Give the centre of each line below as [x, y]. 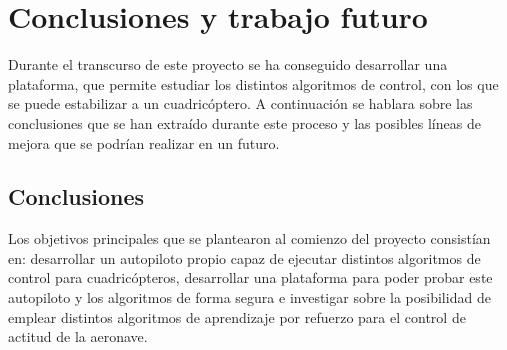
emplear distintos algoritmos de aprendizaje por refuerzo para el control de [237, 316]
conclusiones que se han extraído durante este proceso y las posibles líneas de [244, 122]
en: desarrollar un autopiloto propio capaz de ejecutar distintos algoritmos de [244, 257]
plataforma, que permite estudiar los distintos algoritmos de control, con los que [253, 83]
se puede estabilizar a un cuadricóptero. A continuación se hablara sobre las [240, 103]
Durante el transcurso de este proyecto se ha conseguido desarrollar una [228, 64]
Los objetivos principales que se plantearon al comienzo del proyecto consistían [249, 238]
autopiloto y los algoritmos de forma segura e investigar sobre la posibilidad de [249, 297]
